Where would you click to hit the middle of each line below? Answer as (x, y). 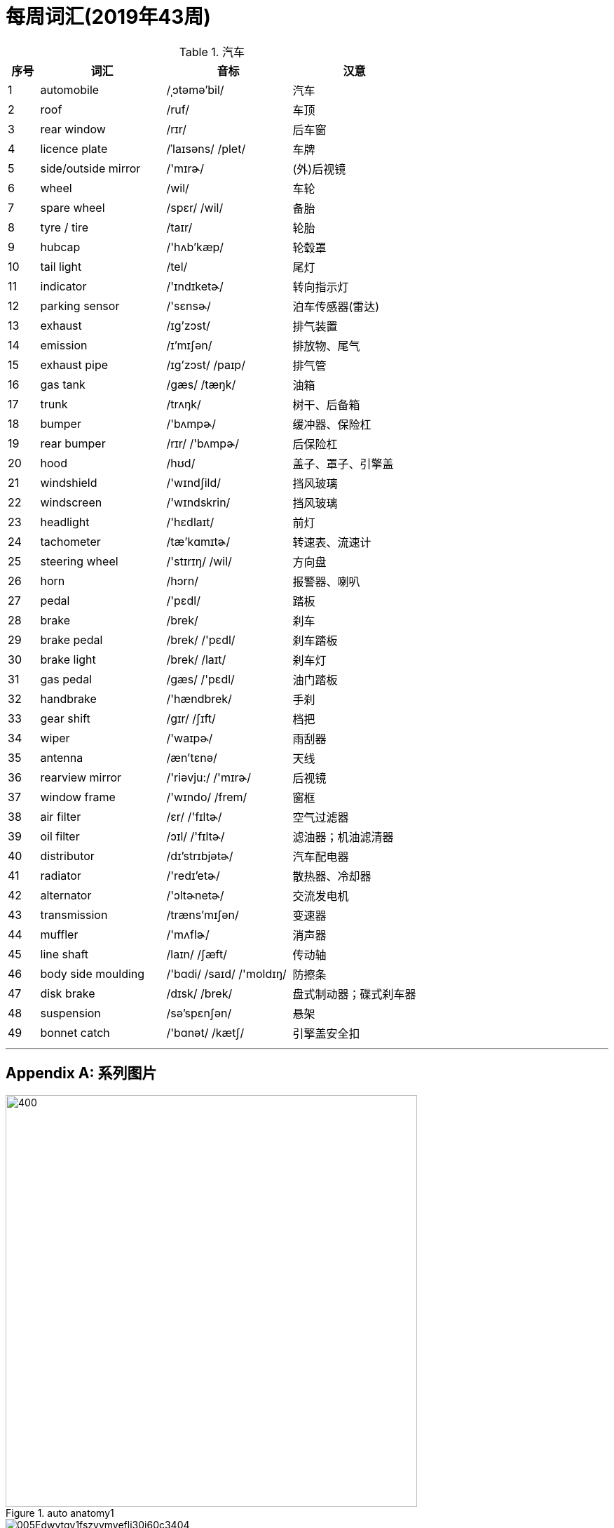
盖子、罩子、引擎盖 (343, 463)
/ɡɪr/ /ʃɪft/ (191, 718)
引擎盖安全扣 (326, 1033)
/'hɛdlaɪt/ (190, 522)
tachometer (70, 541)
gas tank (63, 384)
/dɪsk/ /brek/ (199, 993)
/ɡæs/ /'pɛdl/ (200, 679)
